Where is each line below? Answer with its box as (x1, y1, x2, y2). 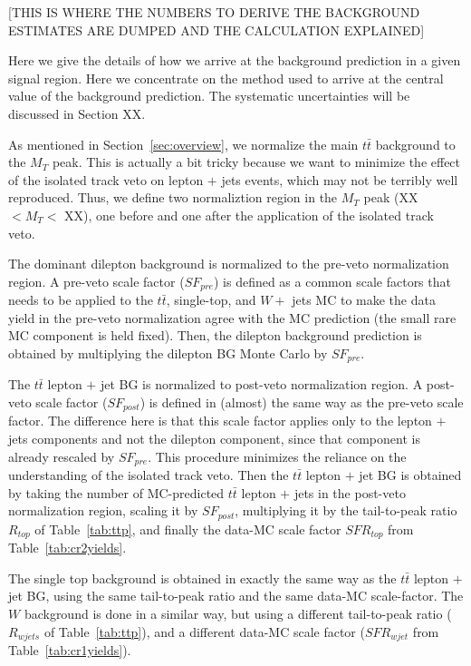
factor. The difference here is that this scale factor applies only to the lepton (8, 411, 432, 430)
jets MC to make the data (292, 290, 436, 309)
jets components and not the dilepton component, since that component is (8, 429, 420, 448)
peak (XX (363, 188, 418, 207)
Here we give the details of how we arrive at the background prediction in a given (8, 51, 461, 70)
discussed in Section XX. (8, 103, 146, 122)
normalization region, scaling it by (8, 501, 198, 520)
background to (375, 134, 456, 153)
